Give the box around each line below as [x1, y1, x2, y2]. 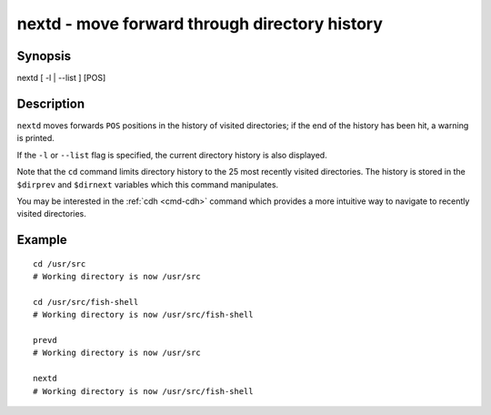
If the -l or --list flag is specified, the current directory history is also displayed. [16, 149, 327, 160]
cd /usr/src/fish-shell [33, 297, 139, 307]
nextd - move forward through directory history [16, 14, 384, 34]
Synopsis [16, 48, 72, 64]
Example [16, 232, 67, 248]
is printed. [16, 133, 55, 144]
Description [16, 96, 85, 111]
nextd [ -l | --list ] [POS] [16, 73, 106, 84]
